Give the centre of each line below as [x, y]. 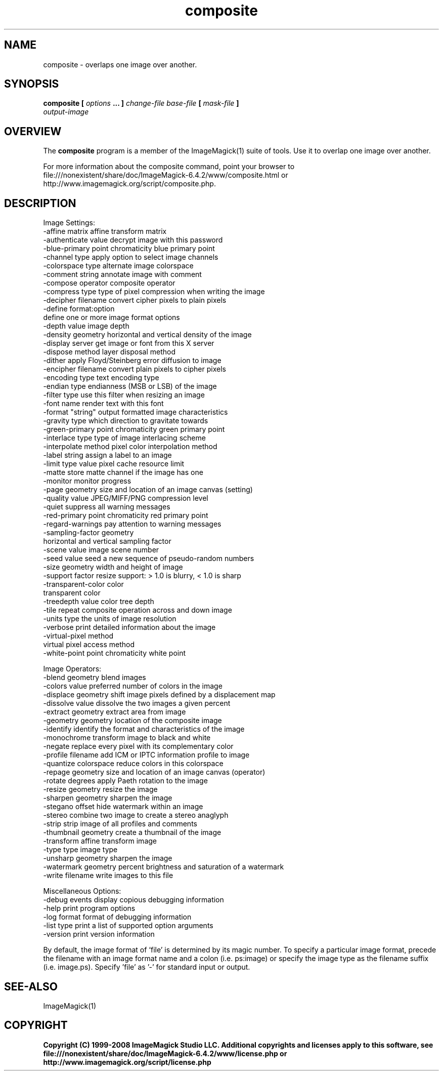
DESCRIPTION [40, 203]
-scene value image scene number [101, 550]
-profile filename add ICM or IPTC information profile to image [146, 755]
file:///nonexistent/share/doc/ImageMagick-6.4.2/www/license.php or [165, 1053]
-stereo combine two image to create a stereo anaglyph [136, 815]
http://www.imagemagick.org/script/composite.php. [129, 184]
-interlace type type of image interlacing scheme [124, 438]
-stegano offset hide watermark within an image [123, 807]
